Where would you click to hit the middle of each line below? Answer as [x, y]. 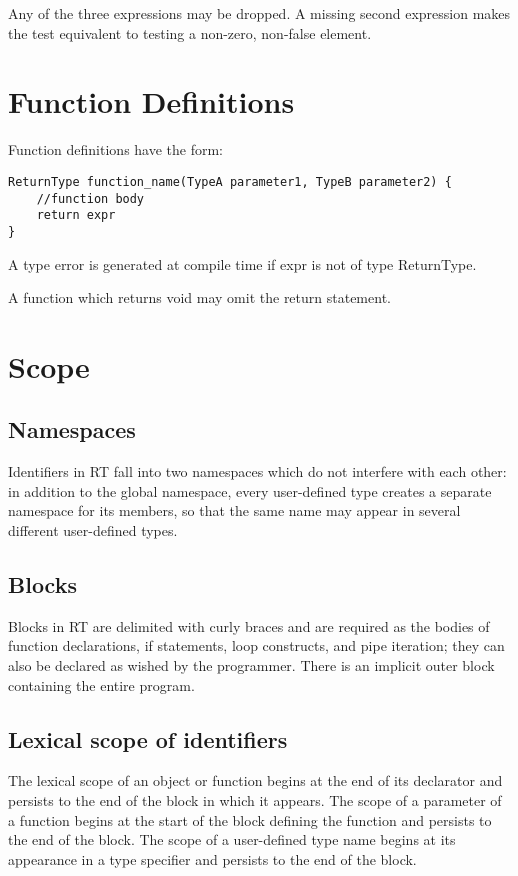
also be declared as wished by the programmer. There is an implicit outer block [251, 665]
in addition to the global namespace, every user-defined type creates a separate [250, 490]
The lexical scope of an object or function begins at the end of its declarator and [255, 780]
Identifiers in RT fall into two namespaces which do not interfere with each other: [257, 471]
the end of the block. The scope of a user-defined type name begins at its [232, 839]
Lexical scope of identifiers [148, 738]
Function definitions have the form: [116, 149]
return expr [76, 215]
